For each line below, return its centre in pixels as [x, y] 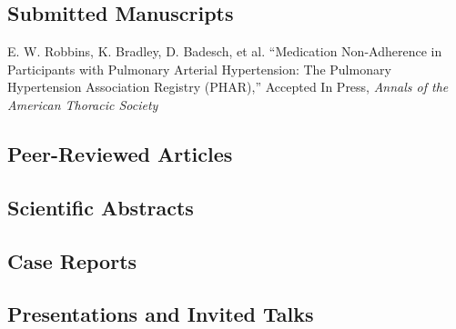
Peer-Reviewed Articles [120, 153]
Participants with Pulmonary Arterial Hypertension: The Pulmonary [199, 69]
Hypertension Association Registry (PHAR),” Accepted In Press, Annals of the [228, 87]
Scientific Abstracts [101, 207]
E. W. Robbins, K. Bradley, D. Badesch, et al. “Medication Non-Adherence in [225, 51]
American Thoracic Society [83, 104]
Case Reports [72, 260]
